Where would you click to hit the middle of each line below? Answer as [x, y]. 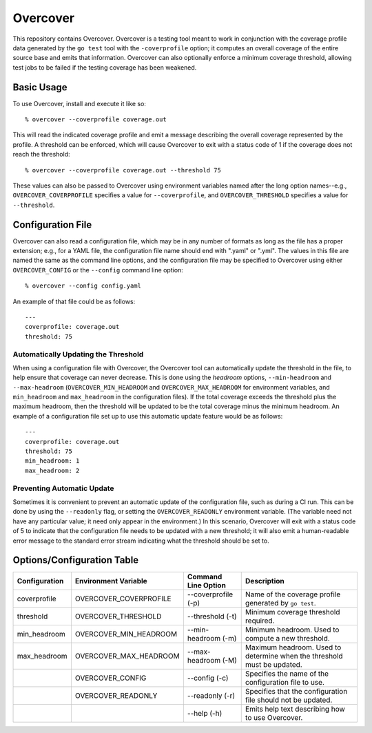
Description [265, 581]
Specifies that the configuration [296, 692]
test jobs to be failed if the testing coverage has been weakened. [105, 67]
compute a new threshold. [287, 639]
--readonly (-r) [211, 696]
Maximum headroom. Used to [293, 647]
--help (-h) [205, 714]
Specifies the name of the [287, 674]
